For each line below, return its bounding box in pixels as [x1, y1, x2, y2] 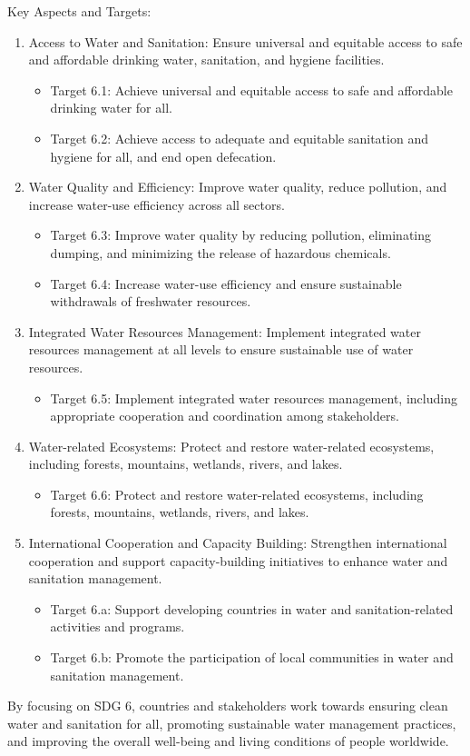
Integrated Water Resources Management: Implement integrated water [28, 322, 421, 341]
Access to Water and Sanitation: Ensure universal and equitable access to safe [28, 32, 463, 51]
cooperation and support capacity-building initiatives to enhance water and [28, 551, 448, 570]
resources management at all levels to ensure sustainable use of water [28, 340, 414, 359]
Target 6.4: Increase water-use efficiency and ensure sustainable [50, 274, 402, 293]
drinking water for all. [50, 98, 172, 117]
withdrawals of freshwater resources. [50, 292, 251, 311]
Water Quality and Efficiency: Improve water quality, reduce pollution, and [28, 177, 447, 196]
